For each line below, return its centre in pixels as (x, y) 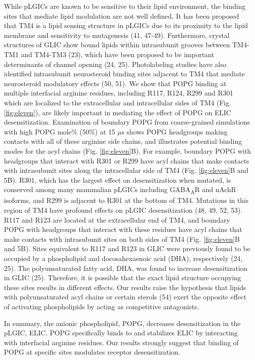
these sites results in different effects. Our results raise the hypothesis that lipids (125, 287)
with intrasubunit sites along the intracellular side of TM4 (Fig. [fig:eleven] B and (126, 170)
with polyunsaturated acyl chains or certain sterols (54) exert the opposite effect (125, 297)
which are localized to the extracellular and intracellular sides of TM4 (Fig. (118, 102)
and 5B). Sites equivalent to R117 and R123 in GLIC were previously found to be (127, 248)
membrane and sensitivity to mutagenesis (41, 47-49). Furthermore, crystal (117, 35)
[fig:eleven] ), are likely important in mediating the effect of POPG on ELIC (118, 112)
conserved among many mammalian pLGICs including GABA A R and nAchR (120, 190)
